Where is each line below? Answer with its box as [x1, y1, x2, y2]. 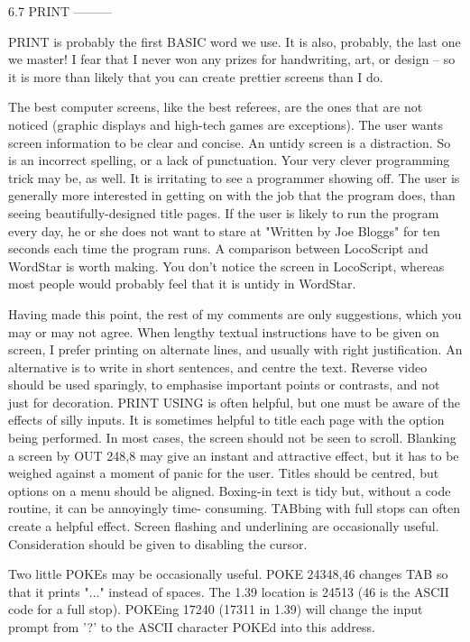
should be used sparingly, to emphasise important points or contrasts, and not [8, 375, 440, 394]
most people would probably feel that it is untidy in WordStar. [8, 274, 356, 293]
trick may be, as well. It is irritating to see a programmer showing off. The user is [8, 168, 460, 187]
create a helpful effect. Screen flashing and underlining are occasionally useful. [8, 517, 439, 536]
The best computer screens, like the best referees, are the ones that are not [8, 97, 423, 116]
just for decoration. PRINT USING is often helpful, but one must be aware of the [8, 392, 460, 411]
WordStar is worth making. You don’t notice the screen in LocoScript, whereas [8, 256, 445, 275]
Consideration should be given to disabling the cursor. [8, 534, 308, 553]
